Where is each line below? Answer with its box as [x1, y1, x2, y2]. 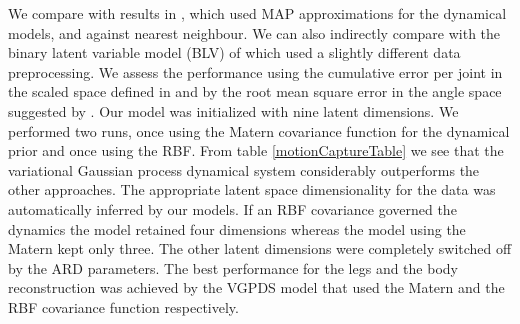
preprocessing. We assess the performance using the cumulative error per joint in [8, 61, 503, 82]
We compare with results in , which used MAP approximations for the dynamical [8, 3, 507, 23]
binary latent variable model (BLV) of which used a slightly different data [8, 42, 461, 63]
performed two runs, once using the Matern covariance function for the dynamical [8, 120, 510, 141]
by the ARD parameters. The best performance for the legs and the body [8, 257, 458, 278]
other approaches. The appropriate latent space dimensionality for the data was [8, 179, 496, 200]
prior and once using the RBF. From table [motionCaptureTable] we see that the [8, 140, 504, 161]
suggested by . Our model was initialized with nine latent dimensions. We [8, 100, 459, 121]
